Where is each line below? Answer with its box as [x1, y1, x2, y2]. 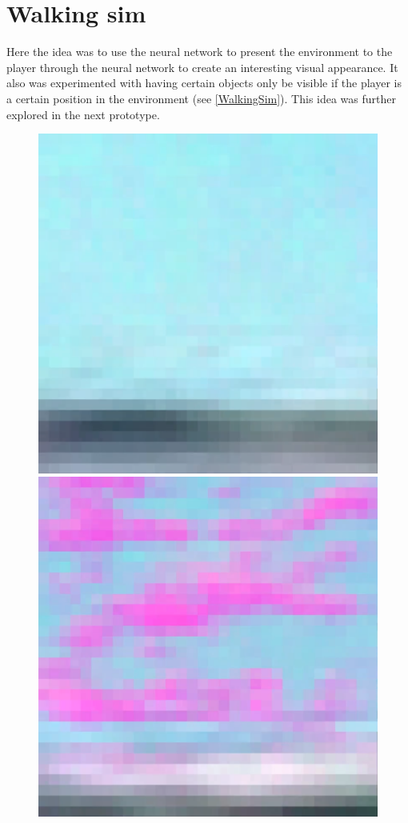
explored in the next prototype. [6, 106, 160, 122]
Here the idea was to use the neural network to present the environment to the [6, 43, 393, 60]
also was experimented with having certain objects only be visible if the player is [6, 74, 402, 91]
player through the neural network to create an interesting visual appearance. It [6, 58, 398, 75]
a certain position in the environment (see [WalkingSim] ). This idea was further [6, 90, 396, 106]
